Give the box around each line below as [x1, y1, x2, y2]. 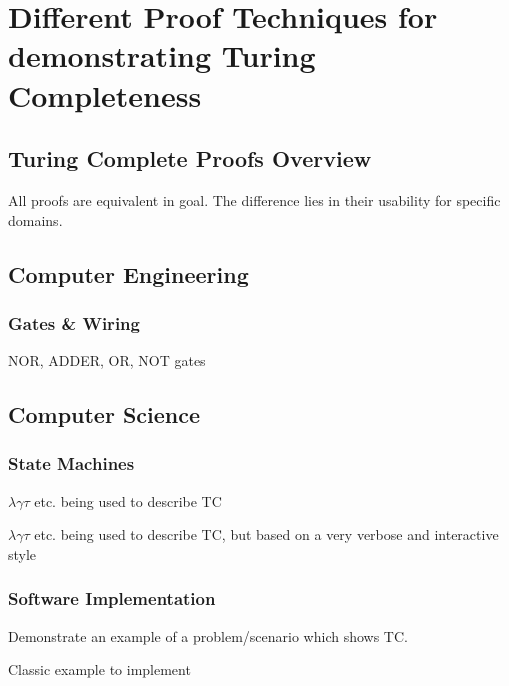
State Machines [8, 451, 135, 476]
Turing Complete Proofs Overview [8, 143, 372, 174]
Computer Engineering [8, 258, 249, 289]
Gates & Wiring [8, 310, 140, 335]
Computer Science [8, 399, 201, 430]
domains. [8, 209, 63, 230]
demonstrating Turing [8, 35, 316, 76]
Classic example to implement [8, 659, 191, 680]
